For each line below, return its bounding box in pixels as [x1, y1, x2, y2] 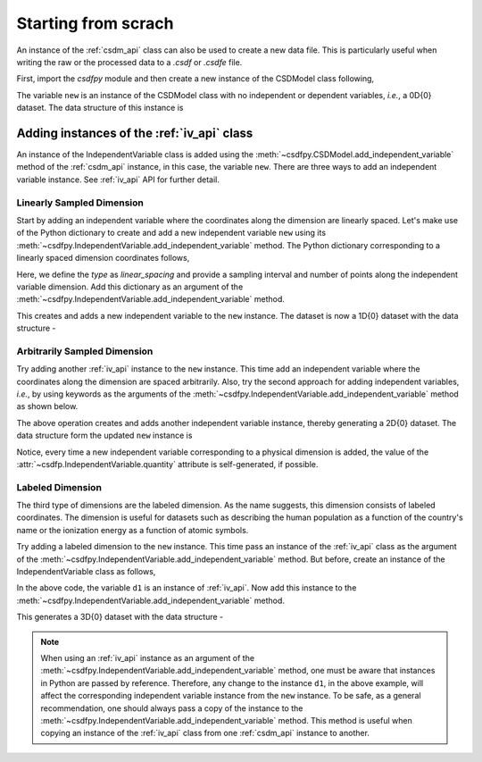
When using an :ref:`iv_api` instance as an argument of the [40, 652, 254, 663]
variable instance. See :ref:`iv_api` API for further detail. [16, 174, 220, 185]
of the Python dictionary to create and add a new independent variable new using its [16, 228, 326, 239]
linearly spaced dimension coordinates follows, [16, 253, 190, 264]
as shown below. [16, 401, 79, 412]
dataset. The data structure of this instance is [16, 103, 184, 113]
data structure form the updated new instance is [16, 430, 193, 441]
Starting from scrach [16, 13, 174, 33]
